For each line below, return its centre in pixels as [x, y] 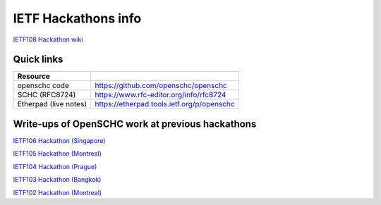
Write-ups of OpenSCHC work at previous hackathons [135, 124]
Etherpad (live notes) [52, 104]
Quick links [38, 60]
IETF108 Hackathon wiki [48, 39]
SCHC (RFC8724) [47, 95]
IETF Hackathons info [77, 18]
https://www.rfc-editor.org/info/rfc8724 [161, 95]
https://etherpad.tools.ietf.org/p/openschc [165, 104]
